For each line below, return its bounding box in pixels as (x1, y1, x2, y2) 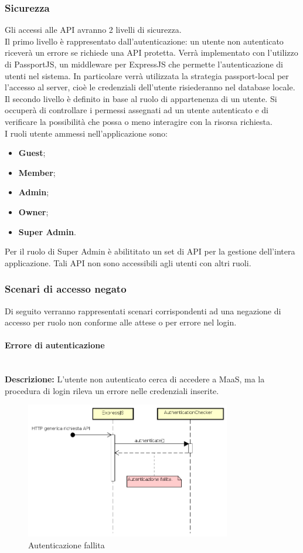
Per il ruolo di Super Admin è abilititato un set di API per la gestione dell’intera (5, 245, 295, 257)
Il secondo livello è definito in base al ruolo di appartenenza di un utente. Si (5, 92, 277, 104)
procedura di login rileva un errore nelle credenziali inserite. (5, 384, 219, 396)
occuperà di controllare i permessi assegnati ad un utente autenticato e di (5, 104, 269, 116)
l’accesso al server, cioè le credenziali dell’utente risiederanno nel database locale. (5, 81, 295, 93)
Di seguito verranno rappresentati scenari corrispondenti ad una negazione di (5, 304, 281, 317)
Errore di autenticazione (5, 339, 105, 351)
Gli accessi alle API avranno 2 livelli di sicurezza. (5, 23, 182, 36)
